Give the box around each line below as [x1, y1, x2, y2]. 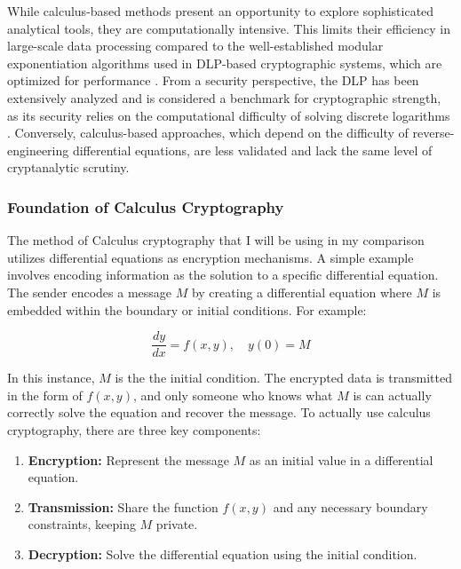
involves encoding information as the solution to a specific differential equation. [7, 265, 439, 284]
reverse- [412, 123, 455, 142]
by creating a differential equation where [191, 282, 412, 301]
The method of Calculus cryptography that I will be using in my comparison [7, 231, 425, 249]
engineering [7, 140, 69, 159]
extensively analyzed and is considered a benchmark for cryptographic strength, [7, 88, 441, 107]
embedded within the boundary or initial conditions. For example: [7, 300, 367, 319]
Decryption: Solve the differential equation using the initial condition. [28, 544, 417, 563]
